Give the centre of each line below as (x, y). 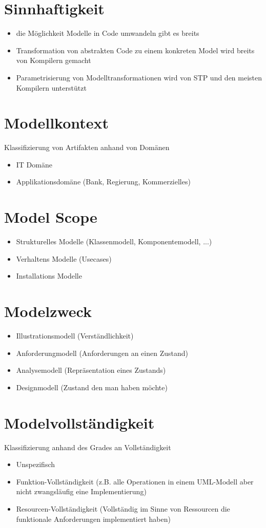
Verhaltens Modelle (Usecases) (64, 258)
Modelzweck (48, 311)
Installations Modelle (49, 276)
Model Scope (51, 217)
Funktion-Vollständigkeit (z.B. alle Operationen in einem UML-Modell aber (135, 481)
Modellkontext (57, 123)
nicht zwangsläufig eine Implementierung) (81, 491)
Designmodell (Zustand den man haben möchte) (92, 387)
